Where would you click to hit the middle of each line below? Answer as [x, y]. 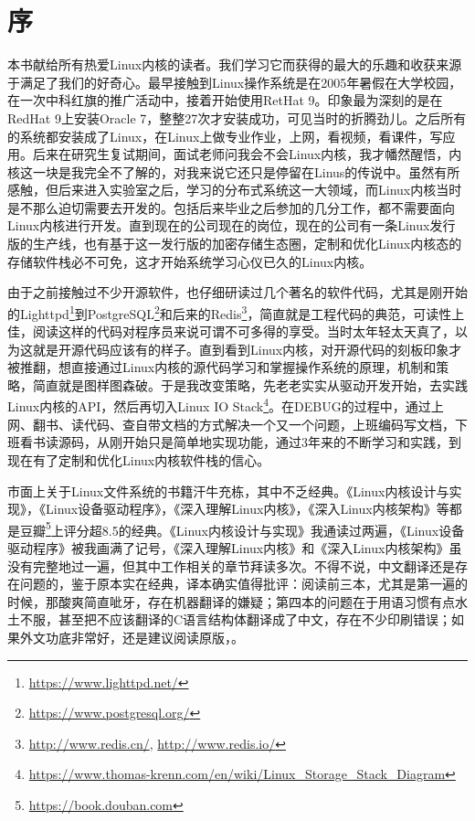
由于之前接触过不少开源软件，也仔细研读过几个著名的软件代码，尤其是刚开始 [237, 292]
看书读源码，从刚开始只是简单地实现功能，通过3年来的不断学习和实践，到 [240, 442]
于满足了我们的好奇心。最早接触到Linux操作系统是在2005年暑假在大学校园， [235, 82]
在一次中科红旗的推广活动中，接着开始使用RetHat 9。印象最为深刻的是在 [225, 100]
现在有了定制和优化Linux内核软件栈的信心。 [139, 459]
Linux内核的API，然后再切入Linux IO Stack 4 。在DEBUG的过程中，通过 [219, 405]
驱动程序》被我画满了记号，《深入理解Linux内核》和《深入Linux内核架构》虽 [235, 547]
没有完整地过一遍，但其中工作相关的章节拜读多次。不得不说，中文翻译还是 [231, 565]
